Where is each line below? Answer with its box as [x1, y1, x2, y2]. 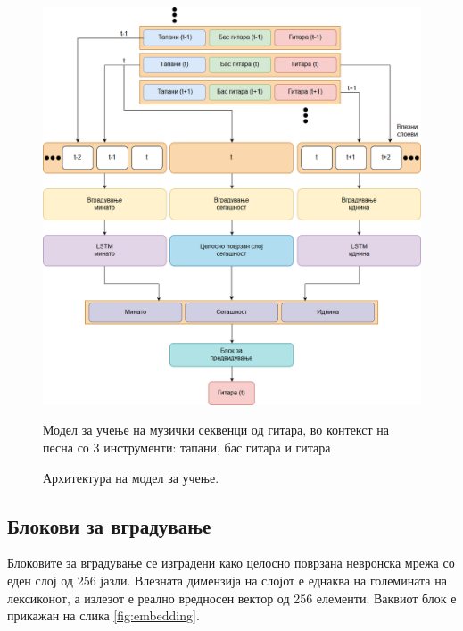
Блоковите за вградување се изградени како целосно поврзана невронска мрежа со [7, 553, 455, 572]
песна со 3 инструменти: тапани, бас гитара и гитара [43, 437, 331, 456]
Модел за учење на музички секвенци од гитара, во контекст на [43, 420, 390, 439]
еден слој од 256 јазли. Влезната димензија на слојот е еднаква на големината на [7, 570, 447, 589]
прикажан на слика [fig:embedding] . [7, 606, 200, 625]
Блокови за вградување [7, 511, 211, 539]
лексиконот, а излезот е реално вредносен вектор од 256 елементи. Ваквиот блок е [7, 588, 457, 607]
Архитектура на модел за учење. [43, 468, 219, 486]
